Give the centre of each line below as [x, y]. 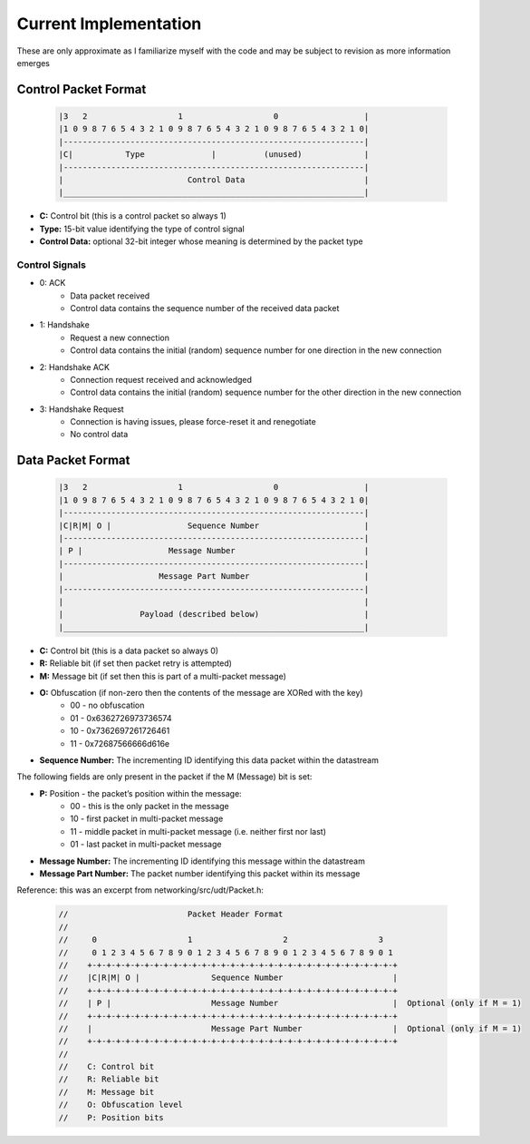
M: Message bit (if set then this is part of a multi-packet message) [163, 676]
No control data [99, 435]
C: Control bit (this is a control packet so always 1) [133, 216]
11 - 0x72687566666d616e [120, 743]
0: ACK [53, 283]
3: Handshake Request [82, 409]
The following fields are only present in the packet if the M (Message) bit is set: [164, 777]
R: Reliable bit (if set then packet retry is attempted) [136, 663]
